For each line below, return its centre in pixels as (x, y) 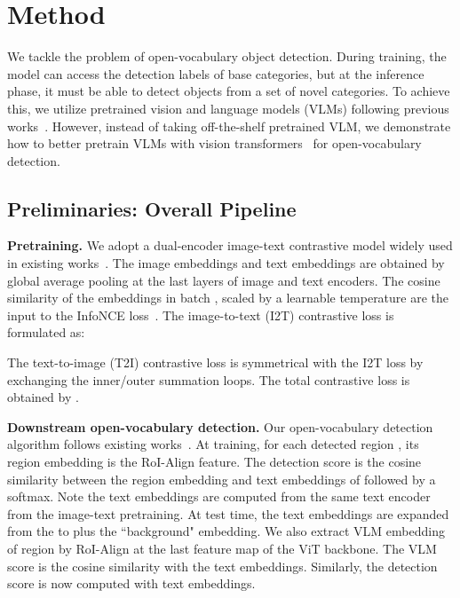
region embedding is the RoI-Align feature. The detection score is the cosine (214, 462)
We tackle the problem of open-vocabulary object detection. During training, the (227, 56)
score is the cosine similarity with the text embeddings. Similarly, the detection (222, 566)
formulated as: (46, 332)
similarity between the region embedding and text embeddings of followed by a (222, 479)
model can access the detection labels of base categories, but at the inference (216, 73)
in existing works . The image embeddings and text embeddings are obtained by (226, 263)
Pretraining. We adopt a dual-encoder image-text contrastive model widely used (230, 245)
